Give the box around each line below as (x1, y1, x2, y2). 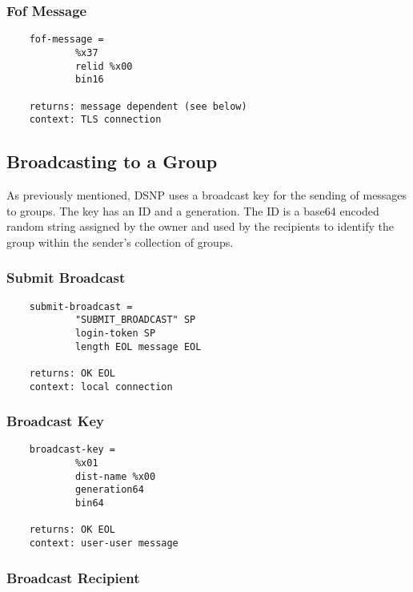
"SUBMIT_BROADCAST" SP (74, 314, 196, 326)
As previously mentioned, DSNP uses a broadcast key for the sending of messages (6, 187, 407, 203)
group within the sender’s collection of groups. (6, 233, 234, 250)
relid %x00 (74, 60, 133, 72)
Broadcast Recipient (6, 567, 140, 587)
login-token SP (74, 327, 156, 339)
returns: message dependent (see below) (29, 100, 247, 112)
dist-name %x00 (74, 470, 156, 482)
